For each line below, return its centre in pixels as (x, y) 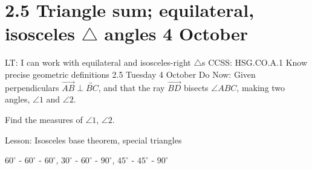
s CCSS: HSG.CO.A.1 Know (255, 62)
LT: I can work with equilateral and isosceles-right (98, 62)
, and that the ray (132, 87)
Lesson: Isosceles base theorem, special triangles (93, 140)
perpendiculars (32, 87)
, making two (261, 87)
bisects (196, 87)
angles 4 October (176, 33)
